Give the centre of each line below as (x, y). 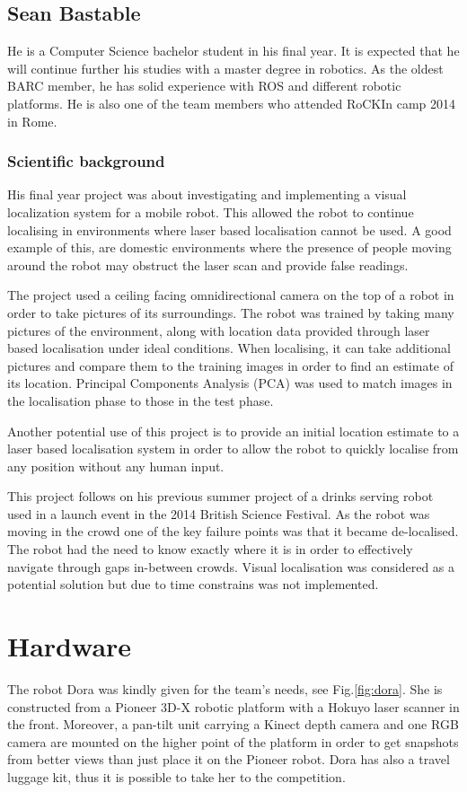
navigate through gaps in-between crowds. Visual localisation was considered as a (231, 566)
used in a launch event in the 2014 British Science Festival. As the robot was (219, 513)
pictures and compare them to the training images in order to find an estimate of (231, 365)
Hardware (70, 646)
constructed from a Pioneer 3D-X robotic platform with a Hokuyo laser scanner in (233, 706)
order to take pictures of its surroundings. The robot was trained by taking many (231, 312)
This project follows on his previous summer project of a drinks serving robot (220, 496)
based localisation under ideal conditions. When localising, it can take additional (229, 348)
